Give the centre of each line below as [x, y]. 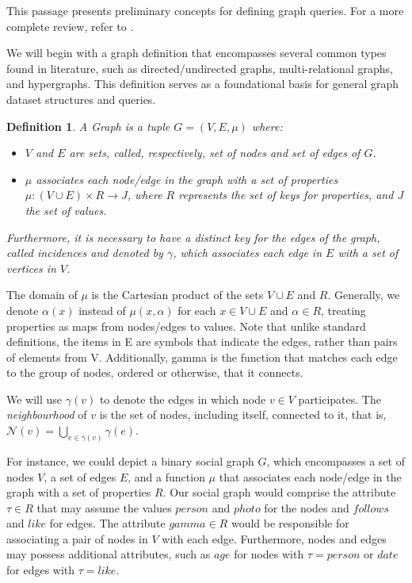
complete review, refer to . [70, 26]
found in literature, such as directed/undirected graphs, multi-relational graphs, [200, 68]
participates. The [340, 399]
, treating [343, 310]
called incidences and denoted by [85, 253]
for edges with [41, 570]
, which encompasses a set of [336, 460]
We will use [34, 399]
